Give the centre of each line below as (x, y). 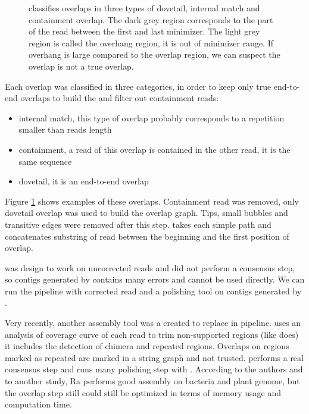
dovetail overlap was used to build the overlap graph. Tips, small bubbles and (146, 213)
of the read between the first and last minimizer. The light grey (144, 31)
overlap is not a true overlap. (81, 66)
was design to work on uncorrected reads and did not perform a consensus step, (150, 267)
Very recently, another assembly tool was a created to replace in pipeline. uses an (153, 323)
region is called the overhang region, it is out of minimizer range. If (151, 43)
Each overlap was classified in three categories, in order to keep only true (138, 86)
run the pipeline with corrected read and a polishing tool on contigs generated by (153, 291)
